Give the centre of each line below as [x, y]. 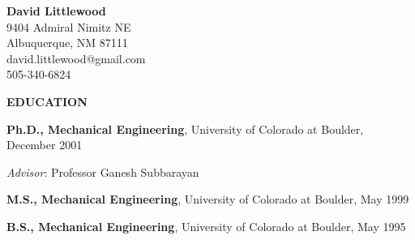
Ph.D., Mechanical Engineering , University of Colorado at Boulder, [185, 129]
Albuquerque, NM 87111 [67, 43]
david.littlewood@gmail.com [76, 58]
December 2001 [45, 145]
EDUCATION [47, 101]
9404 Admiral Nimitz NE [69, 26]
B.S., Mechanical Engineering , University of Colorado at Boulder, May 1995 [206, 226]
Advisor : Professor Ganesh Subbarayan [103, 171]
